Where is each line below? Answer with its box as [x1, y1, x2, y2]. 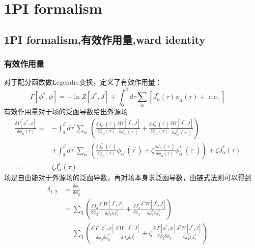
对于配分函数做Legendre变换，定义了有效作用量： [4, 77, 162, 87]
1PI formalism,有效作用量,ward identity [4, 31, 205, 47]
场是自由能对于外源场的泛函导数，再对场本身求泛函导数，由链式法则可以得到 [4, 172, 252, 183]
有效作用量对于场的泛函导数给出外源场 [4, 106, 128, 117]
